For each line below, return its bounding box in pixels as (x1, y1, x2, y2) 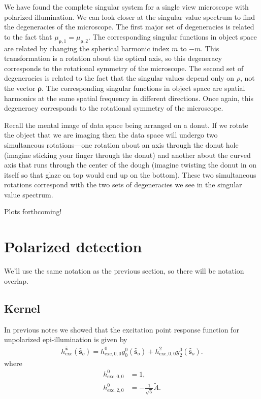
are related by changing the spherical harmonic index (4, 43, 170, 53)
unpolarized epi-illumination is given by (4, 334, 127, 345)
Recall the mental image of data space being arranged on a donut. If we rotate (4, 119, 248, 130)
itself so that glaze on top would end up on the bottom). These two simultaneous (4, 169, 256, 180)
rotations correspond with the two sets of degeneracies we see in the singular (4, 179, 242, 190)
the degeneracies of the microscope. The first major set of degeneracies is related (4, 21, 254, 32)
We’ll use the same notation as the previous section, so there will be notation (4, 265, 244, 276)
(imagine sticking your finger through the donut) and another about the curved (4, 149, 251, 160)
